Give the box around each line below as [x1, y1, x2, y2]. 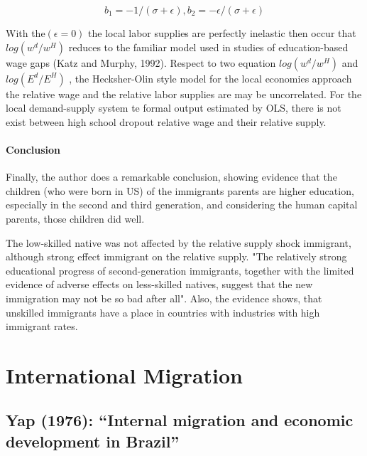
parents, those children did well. [6, 211, 145, 226]
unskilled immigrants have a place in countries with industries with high [6, 304, 320, 319]
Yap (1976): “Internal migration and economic [6, 409, 354, 431]
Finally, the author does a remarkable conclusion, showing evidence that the [6, 169, 337, 184]
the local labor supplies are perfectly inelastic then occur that [88, 26, 356, 40]
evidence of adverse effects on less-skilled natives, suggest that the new [6, 277, 313, 292]
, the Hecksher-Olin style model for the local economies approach [69, 70, 352, 85]
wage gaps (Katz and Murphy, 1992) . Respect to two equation [6, 55, 276, 70]
